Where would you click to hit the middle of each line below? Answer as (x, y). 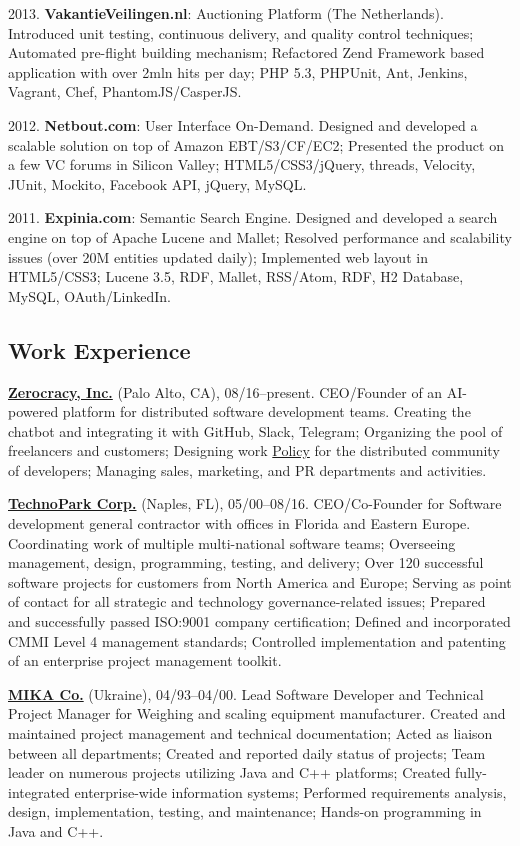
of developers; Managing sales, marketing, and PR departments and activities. (247, 469)
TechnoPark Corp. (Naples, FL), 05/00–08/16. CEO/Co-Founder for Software (255, 503)
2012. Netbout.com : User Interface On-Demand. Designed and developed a (243, 124)
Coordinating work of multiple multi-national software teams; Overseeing (232, 542)
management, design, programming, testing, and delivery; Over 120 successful (246, 562)
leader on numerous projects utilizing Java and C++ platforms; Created (229, 772)
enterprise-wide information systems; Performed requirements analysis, (290, 791)
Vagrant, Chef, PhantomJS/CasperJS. (125, 91)
